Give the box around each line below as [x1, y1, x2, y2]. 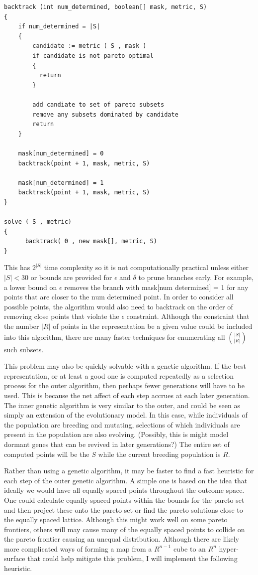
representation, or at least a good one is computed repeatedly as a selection [4, 370, 234, 381]
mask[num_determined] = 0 [18, 149, 104, 157]
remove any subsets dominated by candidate [32, 111, 178, 118]
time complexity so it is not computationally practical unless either [44, 262, 249, 273]
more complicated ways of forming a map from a [4, 543, 152, 554]
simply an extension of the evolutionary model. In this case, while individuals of [4, 410, 248, 420]
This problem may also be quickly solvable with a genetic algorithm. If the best [4, 361, 246, 371]
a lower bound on [4, 282, 57, 292]
